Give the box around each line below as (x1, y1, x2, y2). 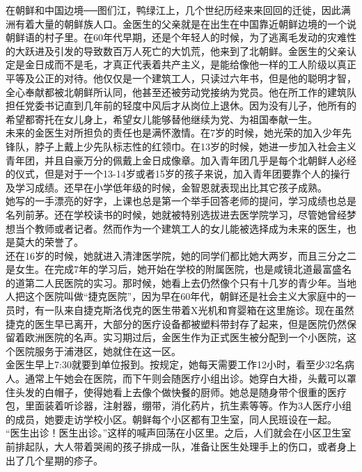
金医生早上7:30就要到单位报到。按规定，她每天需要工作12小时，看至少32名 (6, 357, 345, 372)
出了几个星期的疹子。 (6, 453, 103, 467)
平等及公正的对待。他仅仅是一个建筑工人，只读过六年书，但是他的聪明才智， (6, 70, 356, 85)
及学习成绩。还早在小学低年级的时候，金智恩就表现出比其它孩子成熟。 (6, 180, 327, 194)
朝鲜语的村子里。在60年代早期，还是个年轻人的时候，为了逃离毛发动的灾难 (6, 30, 347, 45)
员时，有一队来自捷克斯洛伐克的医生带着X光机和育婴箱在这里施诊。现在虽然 (6, 303, 354, 317)
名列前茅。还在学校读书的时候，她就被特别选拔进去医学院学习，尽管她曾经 (6, 207, 347, 221)
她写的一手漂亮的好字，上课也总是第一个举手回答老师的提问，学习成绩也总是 (6, 194, 356, 208)
